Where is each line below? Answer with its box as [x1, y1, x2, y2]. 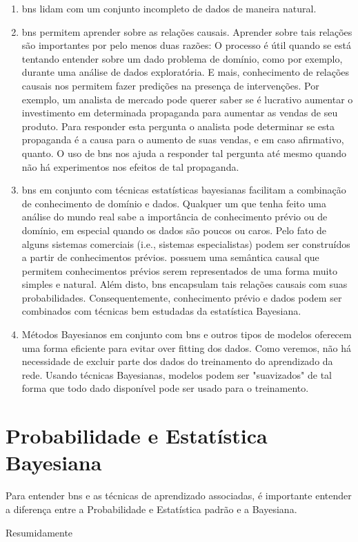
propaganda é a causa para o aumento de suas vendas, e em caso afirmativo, [21, 132, 344, 147]
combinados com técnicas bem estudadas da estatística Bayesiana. [21, 304, 301, 318]
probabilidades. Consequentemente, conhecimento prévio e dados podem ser [21, 290, 342, 304]
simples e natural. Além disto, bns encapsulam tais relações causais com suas [21, 277, 348, 291]
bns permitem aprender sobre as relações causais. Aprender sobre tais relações [21, 24, 352, 39]
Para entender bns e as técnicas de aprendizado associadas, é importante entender [6, 488, 352, 503]
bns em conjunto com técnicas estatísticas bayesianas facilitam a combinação [21, 183, 346, 197]
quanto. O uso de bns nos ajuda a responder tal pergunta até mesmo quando [21, 145, 347, 160]
